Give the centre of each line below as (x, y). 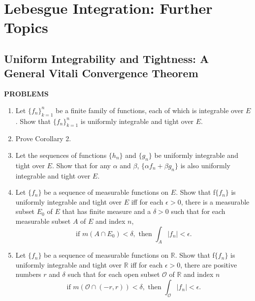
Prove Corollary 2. (43, 138)
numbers (28, 274)
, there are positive (209, 264)
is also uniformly (205, 165)
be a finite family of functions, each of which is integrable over (150, 110)
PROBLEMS (26, 94)
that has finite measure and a (107, 211)
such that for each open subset (114, 274)
